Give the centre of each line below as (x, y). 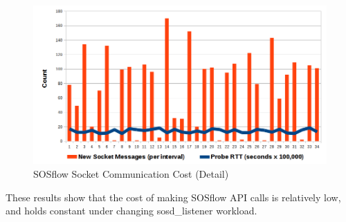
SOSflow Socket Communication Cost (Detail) (131, 173)
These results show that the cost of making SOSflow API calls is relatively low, (173, 197)
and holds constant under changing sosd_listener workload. (131, 211)
